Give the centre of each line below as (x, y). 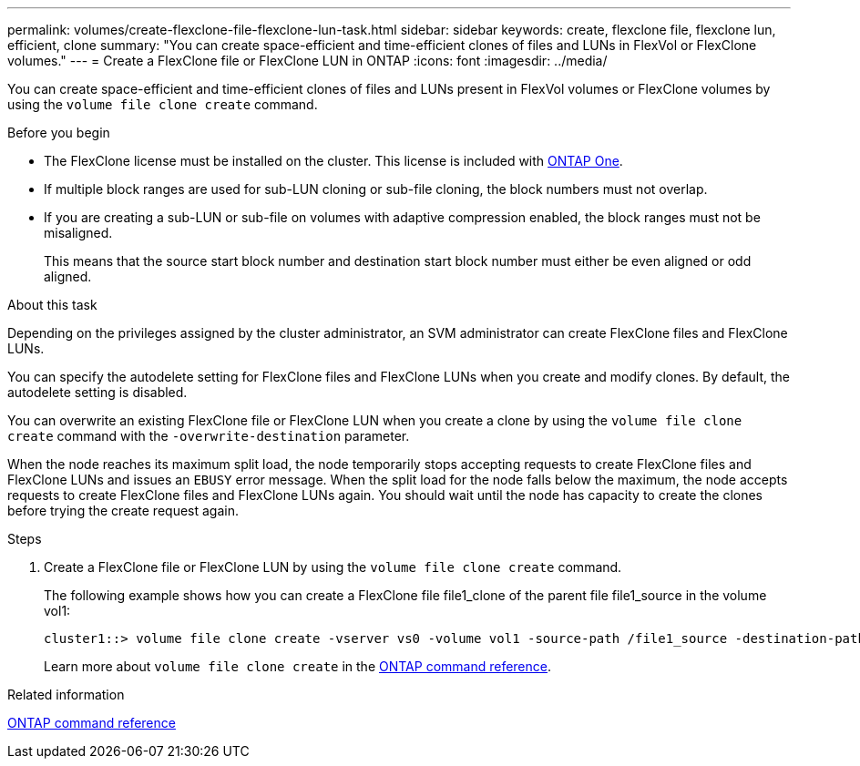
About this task (52, 305)
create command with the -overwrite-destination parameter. (209, 436)
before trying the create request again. (123, 511)
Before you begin (59, 133)
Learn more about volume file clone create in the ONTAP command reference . (298, 666)
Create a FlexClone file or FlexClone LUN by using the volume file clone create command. (333, 567)
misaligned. (78, 233)
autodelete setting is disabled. (97, 392)
